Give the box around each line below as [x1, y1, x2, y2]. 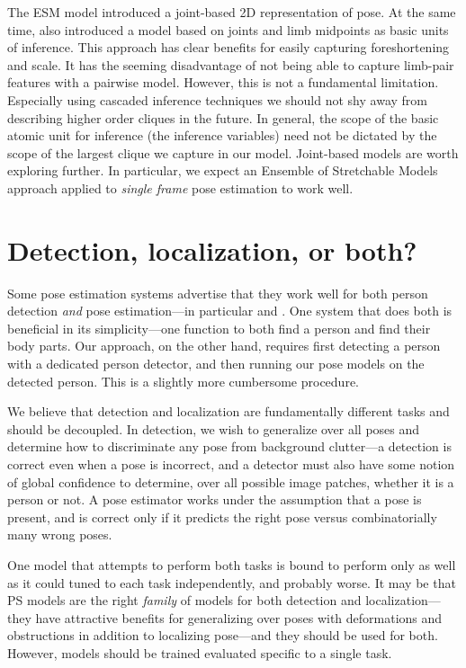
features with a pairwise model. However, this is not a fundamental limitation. [7, 73, 439, 92]
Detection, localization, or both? [7, 231, 417, 268]
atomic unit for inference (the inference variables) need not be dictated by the [7, 126, 437, 145]
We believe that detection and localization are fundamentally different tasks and [7, 402, 450, 421]
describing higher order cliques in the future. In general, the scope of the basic [7, 108, 439, 127]
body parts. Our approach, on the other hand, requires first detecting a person [7, 336, 441, 355]
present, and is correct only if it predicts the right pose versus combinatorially [7, 507, 437, 526]
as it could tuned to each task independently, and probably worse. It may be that [7, 573, 456, 592]
